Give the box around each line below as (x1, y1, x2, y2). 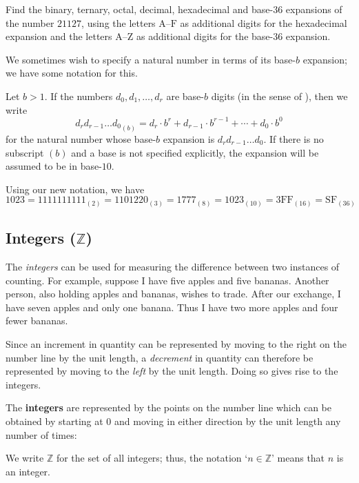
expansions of (285, 2, 342, 16)
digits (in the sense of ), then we (211, 88, 348, 103)
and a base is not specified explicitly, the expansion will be (71, 145, 319, 159)
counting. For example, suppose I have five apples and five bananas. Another (6, 273, 329, 287)
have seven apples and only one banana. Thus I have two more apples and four (6, 299, 338, 314)
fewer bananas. (6, 313, 68, 328)
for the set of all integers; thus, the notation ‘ (56, 451, 248, 465)
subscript (6, 145, 44, 159)
